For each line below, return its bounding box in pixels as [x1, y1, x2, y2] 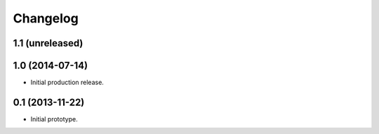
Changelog [13, 11, 79, 26]
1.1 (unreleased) [13, 37, 84, 49]
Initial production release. [30, 78, 105, 87]
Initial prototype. [30, 114, 78, 123]
